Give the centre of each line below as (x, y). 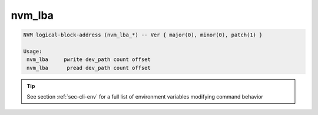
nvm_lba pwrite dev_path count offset (89, 60)
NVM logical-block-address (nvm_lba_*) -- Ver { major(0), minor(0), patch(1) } (143, 35)
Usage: (33, 51)
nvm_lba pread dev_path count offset (89, 68)
